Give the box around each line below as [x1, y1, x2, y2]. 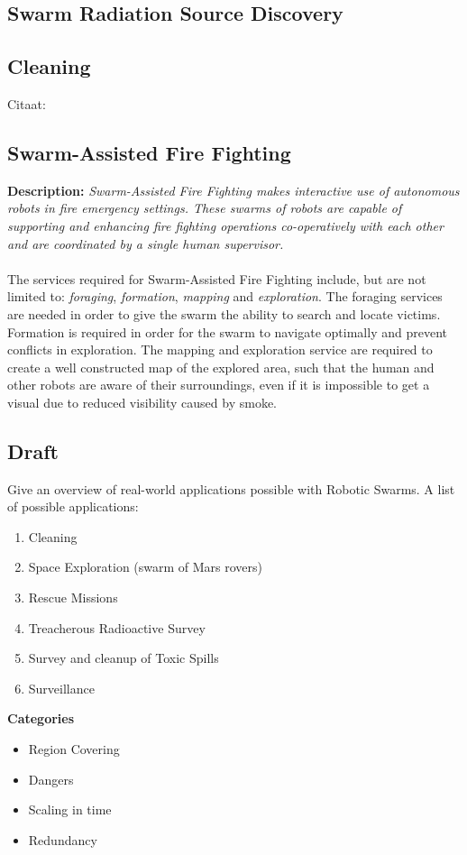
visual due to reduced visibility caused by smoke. [7, 392, 278, 411]
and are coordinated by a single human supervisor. [7, 234, 284, 253]
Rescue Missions [28, 588, 118, 607]
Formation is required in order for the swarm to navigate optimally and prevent [7, 322, 447, 341]
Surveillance [28, 678, 95, 697]
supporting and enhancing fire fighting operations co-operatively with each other [7, 216, 444, 234]
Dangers [28, 769, 74, 788]
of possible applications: [7, 497, 139, 516]
